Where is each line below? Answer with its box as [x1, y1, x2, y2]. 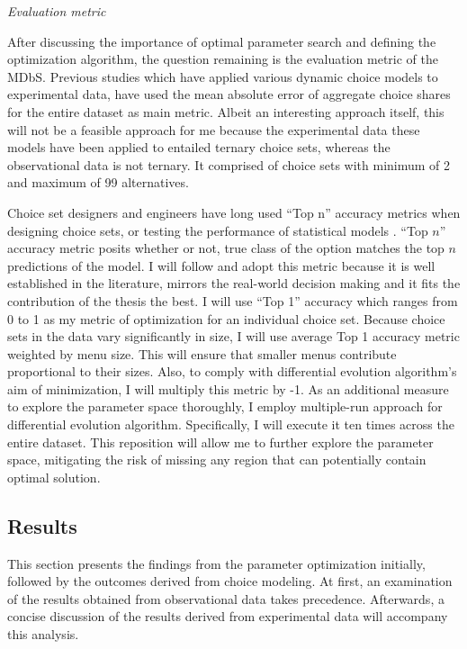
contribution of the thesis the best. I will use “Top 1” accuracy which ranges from [7, 291, 458, 310]
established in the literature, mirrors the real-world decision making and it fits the [7, 274, 461, 293]
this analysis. [7, 625, 79, 644]
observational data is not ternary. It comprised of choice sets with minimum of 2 [7, 155, 451, 174]
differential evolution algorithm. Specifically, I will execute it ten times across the [7, 415, 454, 434]
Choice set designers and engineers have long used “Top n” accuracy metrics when [7, 203, 461, 221]
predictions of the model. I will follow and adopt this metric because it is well [7, 256, 436, 275]
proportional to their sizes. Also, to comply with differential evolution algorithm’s [7, 362, 457, 381]
